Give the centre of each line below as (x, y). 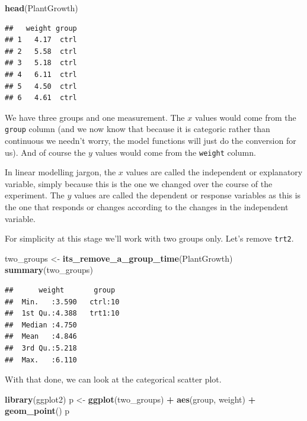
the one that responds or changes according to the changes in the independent (147, 207)
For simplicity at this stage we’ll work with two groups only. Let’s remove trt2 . (149, 238)
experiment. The (35, 195)
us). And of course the (45, 152)
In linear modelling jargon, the (60, 172)
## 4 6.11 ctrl (41, 74)
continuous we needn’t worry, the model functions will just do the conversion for (151, 140)
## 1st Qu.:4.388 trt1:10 (62, 314)
